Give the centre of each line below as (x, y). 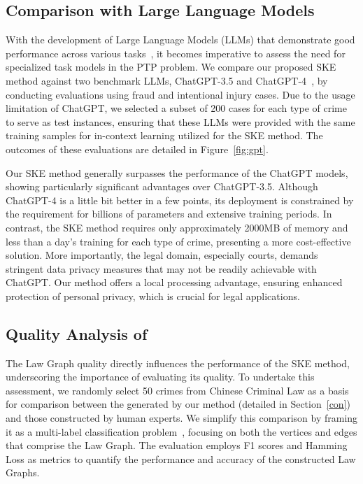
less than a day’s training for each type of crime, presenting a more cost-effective (178, 241)
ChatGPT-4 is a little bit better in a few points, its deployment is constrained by (180, 200)
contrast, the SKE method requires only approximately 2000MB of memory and (177, 227)
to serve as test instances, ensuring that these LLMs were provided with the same (180, 121)
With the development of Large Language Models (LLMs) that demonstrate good (180, 40)
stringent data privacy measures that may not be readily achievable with (161, 268)
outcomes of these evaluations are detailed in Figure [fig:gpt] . (137, 149)
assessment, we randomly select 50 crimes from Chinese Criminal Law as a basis (177, 390)
